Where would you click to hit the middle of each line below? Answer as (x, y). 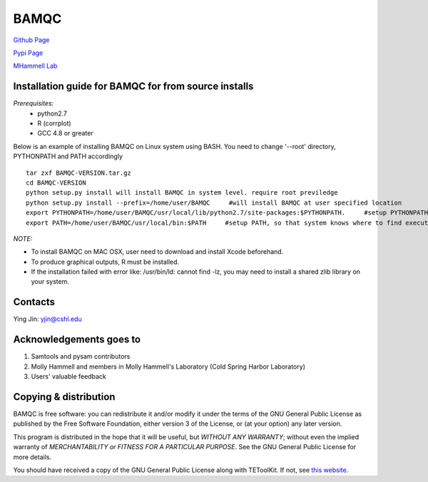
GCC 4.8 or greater (65, 133)
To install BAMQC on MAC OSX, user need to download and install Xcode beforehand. (157, 252)
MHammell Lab (35, 66)
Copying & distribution (64, 397)
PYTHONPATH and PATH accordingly (68, 156)
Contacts (34, 302)
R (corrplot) (54, 123)
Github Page (31, 40)
